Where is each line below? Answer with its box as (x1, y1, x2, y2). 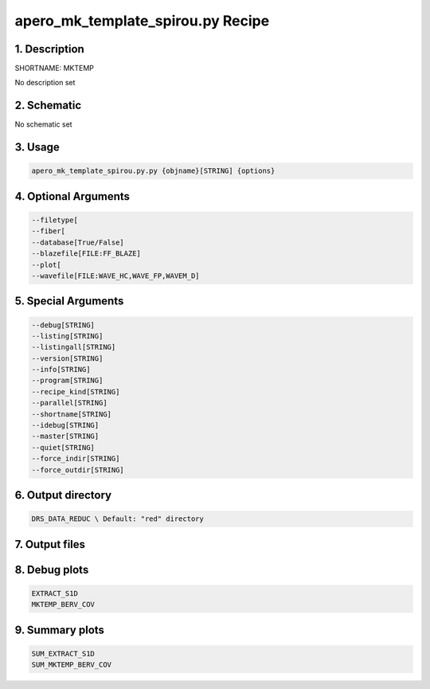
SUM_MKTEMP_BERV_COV (31, 660, 111, 669)
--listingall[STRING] (31, 343, 116, 352)
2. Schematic (14, 99, 82, 112)
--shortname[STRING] (31, 409, 111, 418)
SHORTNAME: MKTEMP (14, 64, 95, 73)
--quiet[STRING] (31, 443, 96, 452)
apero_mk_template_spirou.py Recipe (14, 12, 270, 29)
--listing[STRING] (31, 331, 104, 340)
